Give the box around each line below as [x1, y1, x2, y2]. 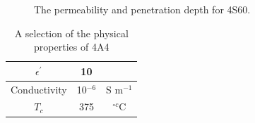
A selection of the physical [14, 25, 129, 40]
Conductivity [11, 82, 67, 96]
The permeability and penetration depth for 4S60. [34, 2, 251, 16]
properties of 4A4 [34, 39, 109, 54]
